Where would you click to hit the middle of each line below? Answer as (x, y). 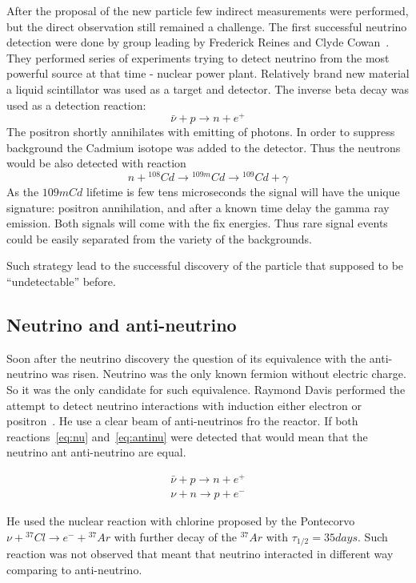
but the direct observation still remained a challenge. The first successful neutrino (207, 26)
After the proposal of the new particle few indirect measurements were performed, (208, 10)
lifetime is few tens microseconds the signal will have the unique (243, 192)
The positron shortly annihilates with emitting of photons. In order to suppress (201, 132)
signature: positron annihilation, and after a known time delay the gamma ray (198, 207)
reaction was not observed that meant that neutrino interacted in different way (200, 554)
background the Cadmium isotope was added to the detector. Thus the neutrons (204, 147)
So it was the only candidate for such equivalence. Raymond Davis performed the (206, 390)
